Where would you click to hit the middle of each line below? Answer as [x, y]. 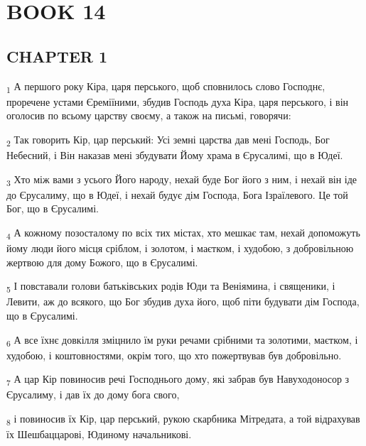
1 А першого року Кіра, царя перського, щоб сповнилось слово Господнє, [166, 87]
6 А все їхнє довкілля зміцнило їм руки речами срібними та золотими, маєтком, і [182, 340]
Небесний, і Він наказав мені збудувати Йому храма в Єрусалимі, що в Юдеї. [175, 155]
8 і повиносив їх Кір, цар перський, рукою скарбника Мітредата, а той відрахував [183, 419]
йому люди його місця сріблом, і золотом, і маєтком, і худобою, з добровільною [180, 248]
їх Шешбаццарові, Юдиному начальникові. [99, 434]
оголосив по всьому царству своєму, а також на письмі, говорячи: [149, 115]
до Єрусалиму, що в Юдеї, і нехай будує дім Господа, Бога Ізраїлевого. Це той [177, 194]
